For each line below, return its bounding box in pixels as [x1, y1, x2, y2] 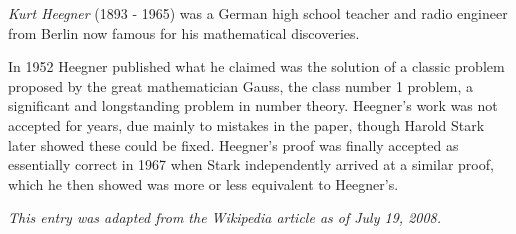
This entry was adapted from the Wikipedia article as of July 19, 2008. [8, 207, 442, 228]
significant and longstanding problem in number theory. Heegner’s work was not [8, 95, 498, 116]
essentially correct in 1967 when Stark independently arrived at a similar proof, [8, 154, 494, 175]
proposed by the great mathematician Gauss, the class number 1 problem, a [8, 75, 473, 96]
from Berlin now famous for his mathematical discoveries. [8, 22, 360, 43]
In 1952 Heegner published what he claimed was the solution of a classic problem [8, 56, 505, 77]
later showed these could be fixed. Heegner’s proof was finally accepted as [8, 134, 459, 155]
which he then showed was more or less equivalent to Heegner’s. [8, 173, 399, 194]
